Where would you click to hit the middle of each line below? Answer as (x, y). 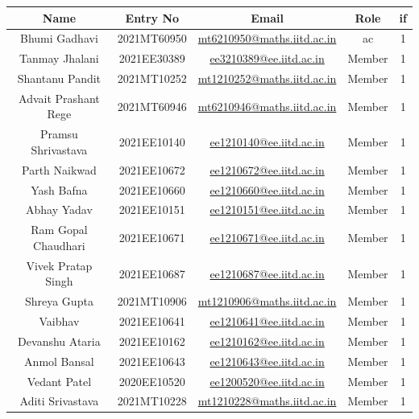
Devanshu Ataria (59, 341)
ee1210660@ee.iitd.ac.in (267, 189)
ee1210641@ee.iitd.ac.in (267, 321)
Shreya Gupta (59, 301)
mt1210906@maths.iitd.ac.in (267, 301)
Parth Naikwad (59, 169)
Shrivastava (59, 149)
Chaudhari (59, 245)
